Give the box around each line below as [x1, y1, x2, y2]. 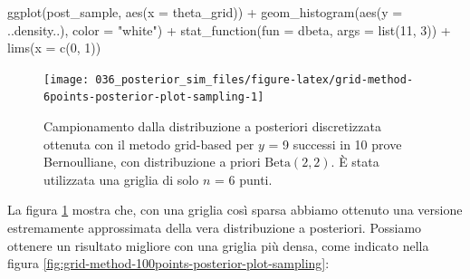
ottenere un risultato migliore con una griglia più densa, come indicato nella [7, 236, 429, 255]
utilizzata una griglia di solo [43, 169, 199, 188]
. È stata [331, 152, 379, 171]
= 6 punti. [214, 169, 273, 188]
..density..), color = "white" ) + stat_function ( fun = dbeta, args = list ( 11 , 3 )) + [7, 20, 451, 39]
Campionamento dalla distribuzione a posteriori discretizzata [43, 117, 381, 136]
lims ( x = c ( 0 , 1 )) [7, 38, 101, 57]
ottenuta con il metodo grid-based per [43, 134, 254, 153]
